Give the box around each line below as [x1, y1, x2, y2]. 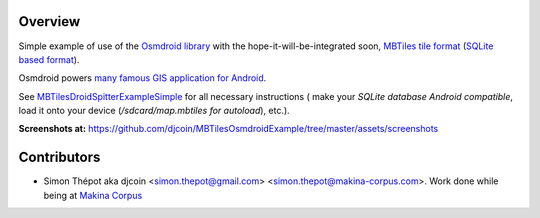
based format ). [18, 53, 80, 65]
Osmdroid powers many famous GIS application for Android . [18, 72, 267, 84]
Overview [18, 13, 81, 30]
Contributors [18, 149, 101, 166]
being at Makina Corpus [43, 189, 143, 201]
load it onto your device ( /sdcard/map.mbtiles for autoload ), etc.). [18, 105, 290, 117]
